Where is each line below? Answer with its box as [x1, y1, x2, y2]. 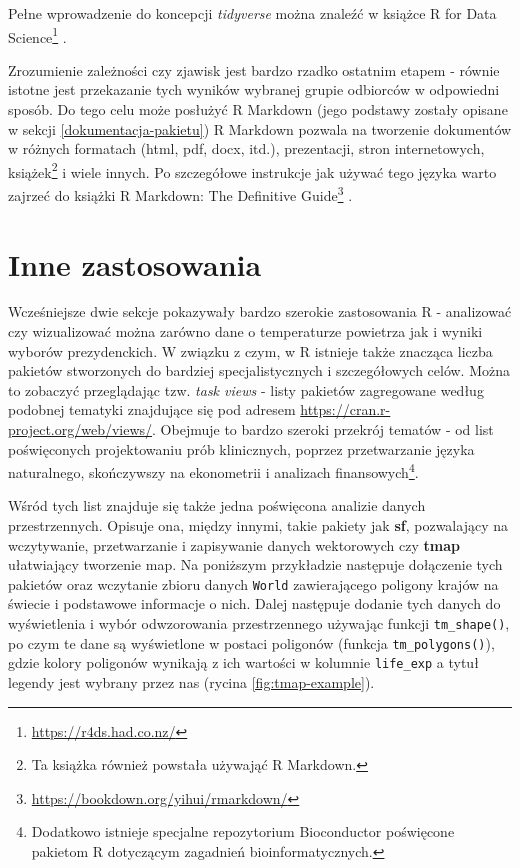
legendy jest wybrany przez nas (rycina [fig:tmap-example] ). [8, 672, 375, 693]
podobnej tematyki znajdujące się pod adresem [8, 399, 296, 420]
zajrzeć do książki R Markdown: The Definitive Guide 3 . [8, 182, 353, 205]
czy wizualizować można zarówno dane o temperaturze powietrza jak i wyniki [8, 321, 483, 342]
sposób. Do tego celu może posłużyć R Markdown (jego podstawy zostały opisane [8, 99, 508, 120]
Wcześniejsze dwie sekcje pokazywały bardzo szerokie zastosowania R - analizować [8, 301, 512, 322]
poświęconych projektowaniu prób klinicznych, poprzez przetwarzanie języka [8, 438, 475, 459]
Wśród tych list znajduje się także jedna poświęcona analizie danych [8, 495, 426, 516]
